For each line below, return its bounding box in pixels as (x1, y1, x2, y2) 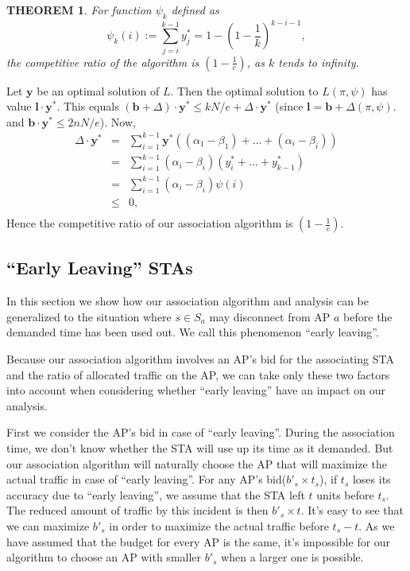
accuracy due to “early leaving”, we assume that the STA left (6, 486, 305, 503)
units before (316, 486, 374, 503)
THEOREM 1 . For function (6, 2, 152, 17)
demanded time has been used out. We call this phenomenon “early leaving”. (6, 324, 379, 340)
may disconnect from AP (209, 308, 331, 324)
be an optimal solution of (37, 82, 160, 99)
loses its (352, 471, 391, 487)
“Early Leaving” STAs (6, 255, 193, 280)
